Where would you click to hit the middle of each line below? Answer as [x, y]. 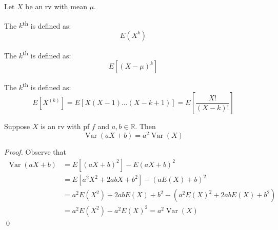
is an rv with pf [65, 126]
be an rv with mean [56, 6]
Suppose [17, 126]
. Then [145, 126]
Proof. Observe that [35, 152]
